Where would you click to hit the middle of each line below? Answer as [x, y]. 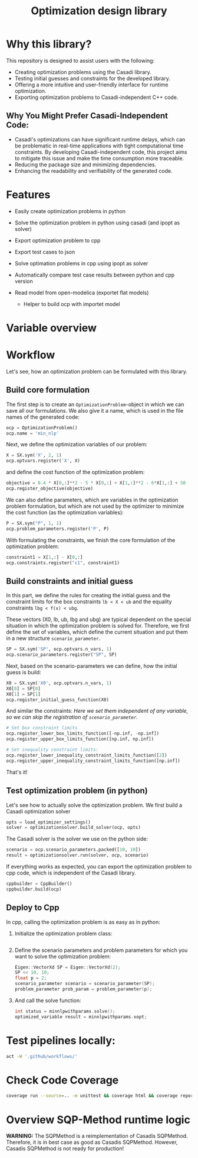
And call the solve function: [48, 1000]
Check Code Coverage [62, 1080]
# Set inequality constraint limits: [52, 750]
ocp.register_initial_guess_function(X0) [58, 700]
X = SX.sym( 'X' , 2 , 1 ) [34, 455]
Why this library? [49, 44]
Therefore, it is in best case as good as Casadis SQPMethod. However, [92, 1142]
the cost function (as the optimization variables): [65, 512]
